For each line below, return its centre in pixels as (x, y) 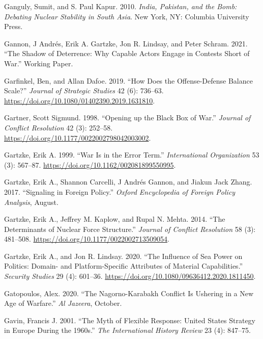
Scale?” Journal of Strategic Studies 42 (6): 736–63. (84, 90)
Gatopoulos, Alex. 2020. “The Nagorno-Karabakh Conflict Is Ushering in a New (129, 293)
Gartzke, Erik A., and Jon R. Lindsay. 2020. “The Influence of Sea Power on (123, 256)
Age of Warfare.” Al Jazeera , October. (63, 303)
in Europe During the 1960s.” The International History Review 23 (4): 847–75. (128, 330)
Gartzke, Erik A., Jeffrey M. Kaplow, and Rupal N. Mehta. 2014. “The (115, 219)
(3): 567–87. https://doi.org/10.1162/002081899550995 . (90, 164)
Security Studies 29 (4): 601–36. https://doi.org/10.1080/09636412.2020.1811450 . (130, 276)
